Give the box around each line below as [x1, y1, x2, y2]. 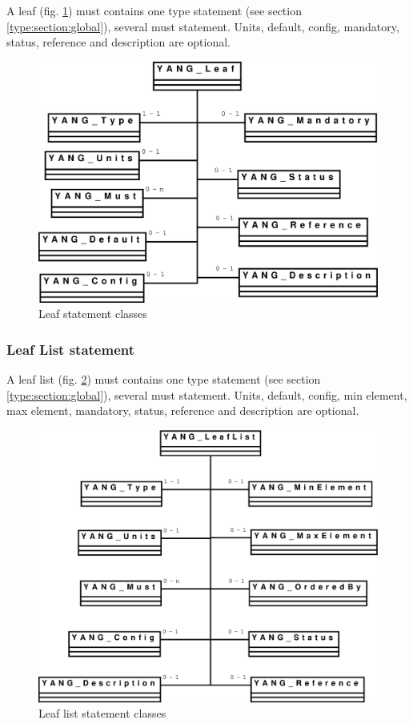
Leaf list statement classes [38, 705, 166, 722]
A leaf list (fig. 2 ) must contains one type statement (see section [6, 371, 321, 388]
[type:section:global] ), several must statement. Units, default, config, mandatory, [6, 18, 399, 34]
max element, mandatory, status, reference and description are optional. [6, 402, 359, 419]
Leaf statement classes [38, 305, 147, 322]
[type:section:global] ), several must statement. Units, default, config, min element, [6, 386, 407, 403]
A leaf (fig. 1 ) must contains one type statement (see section [6, 2, 302, 18]
